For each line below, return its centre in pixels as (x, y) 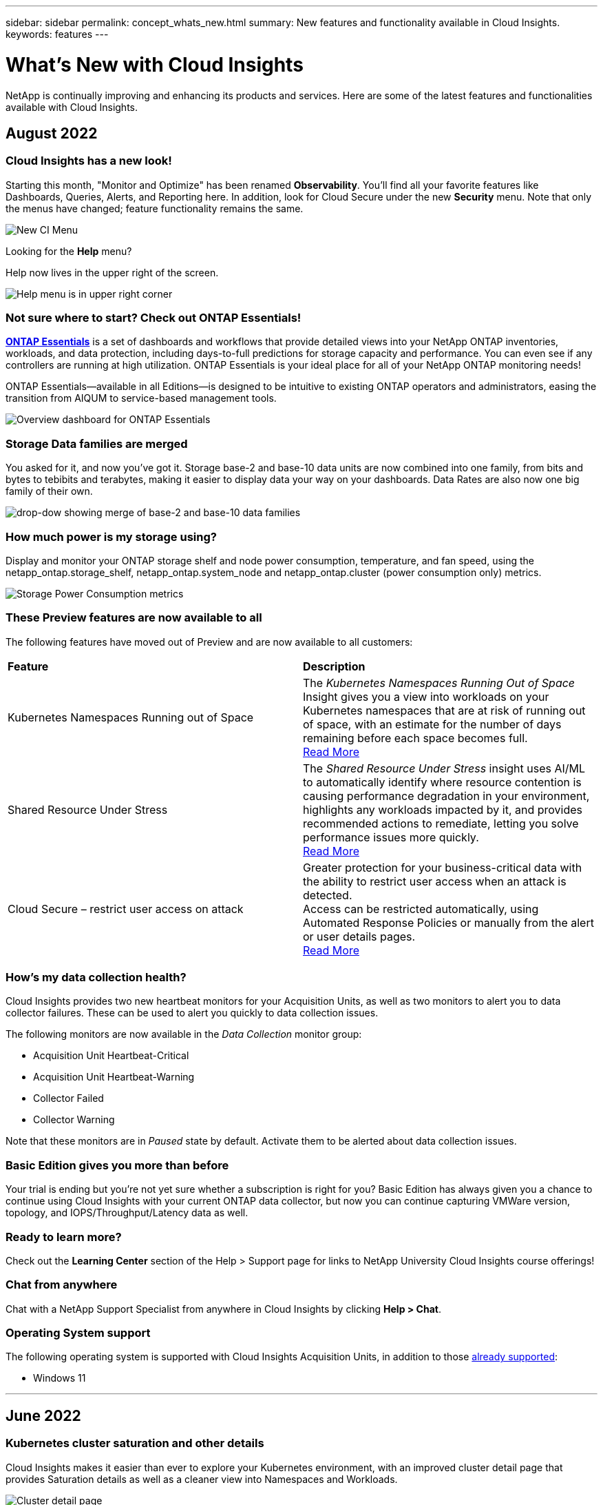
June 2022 (43, 1415)
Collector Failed (68, 1098)
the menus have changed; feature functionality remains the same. (155, 208)
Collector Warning (74, 1120)
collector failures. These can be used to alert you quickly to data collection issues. (192, 1013)
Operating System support (78, 1333)
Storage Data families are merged (97, 443)
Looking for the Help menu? (69, 251)
